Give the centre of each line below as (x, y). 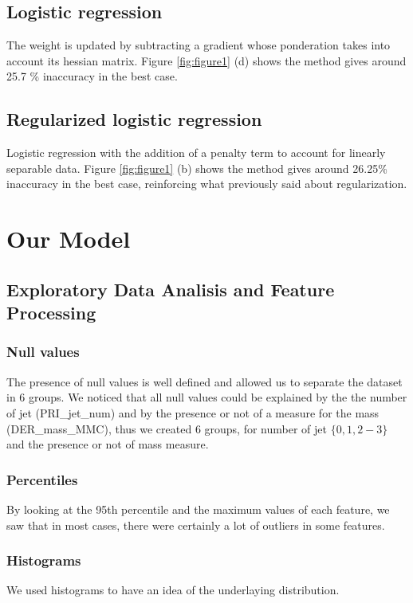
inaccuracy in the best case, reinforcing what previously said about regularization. (207, 184)
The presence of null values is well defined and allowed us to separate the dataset (205, 381)
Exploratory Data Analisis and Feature (171, 289)
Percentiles (42, 479)
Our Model (69, 239)
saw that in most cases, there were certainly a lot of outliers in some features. (196, 525)
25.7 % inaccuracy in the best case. (92, 76)
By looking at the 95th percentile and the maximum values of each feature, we (198, 509)
